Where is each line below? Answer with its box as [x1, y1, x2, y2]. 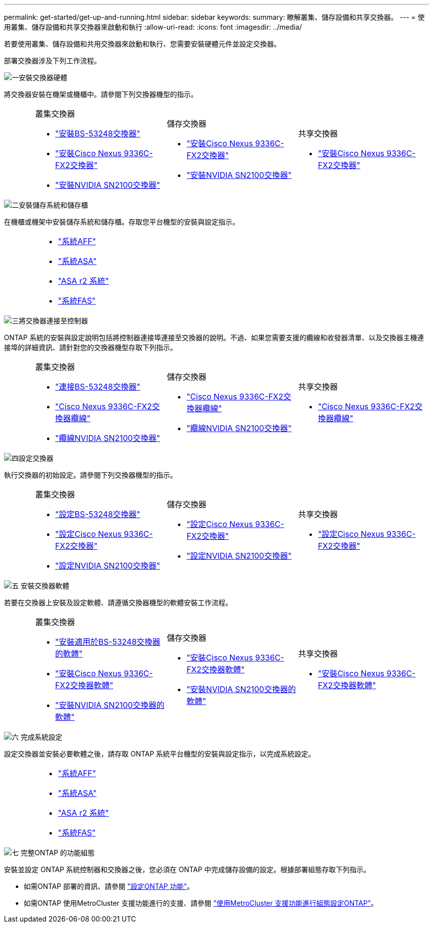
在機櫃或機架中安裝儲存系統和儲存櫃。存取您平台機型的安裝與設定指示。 [4, 218, 239, 226]
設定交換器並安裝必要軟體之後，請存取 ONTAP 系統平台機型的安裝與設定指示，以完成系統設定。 [4, 750, 315, 758]
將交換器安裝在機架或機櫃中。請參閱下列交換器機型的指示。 [4, 90, 198, 98]
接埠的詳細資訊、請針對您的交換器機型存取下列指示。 [4, 343, 177, 352]
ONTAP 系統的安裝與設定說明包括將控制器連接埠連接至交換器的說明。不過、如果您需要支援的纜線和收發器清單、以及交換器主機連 [4, 333, 424, 342]
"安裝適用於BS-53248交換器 [55, 637, 161, 647]
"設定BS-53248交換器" [55, 509, 140, 519]
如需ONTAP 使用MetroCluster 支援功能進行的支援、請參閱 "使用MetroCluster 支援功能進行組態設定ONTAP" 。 [24, 899, 378, 907]
